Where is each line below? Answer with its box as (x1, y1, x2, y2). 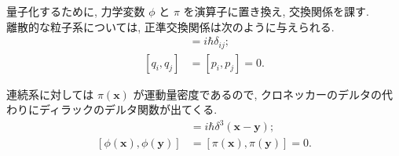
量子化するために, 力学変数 (6, 3, 145, 19)
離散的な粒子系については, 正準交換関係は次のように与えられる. (6, 18, 335, 34)
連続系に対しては (6, 85, 94, 102)
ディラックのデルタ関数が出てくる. (38, 101, 218, 118)
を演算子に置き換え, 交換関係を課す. (183, 3, 369, 19)
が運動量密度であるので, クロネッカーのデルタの (133, 85, 382, 102)
